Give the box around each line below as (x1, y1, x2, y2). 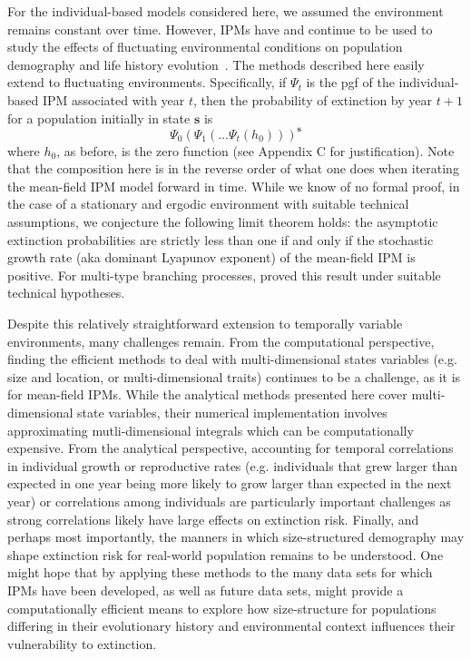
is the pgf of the (306, 73, 395, 92)
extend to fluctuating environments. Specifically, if (7, 73, 287, 92)
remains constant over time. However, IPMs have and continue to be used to (7, 19, 433, 38)
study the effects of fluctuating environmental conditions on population (7, 37, 403, 56)
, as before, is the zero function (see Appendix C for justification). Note (56, 141, 455, 160)
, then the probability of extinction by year (193, 90, 433, 109)
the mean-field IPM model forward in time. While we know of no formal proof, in (7, 176, 460, 195)
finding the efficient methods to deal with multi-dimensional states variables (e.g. (7, 349, 457, 369)
